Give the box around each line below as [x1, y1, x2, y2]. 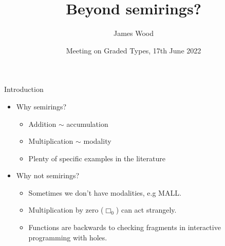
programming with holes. [28, 232, 107, 242]
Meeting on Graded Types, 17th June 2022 [66, 45, 201, 55]
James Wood [113, 28, 154, 39]
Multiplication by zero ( [28, 204, 104, 215]
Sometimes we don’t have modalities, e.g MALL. [28, 187, 181, 198]
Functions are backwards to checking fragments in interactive [28, 222, 221, 233]
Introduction [4, 84, 44, 94]
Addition [28, 118, 57, 129]
